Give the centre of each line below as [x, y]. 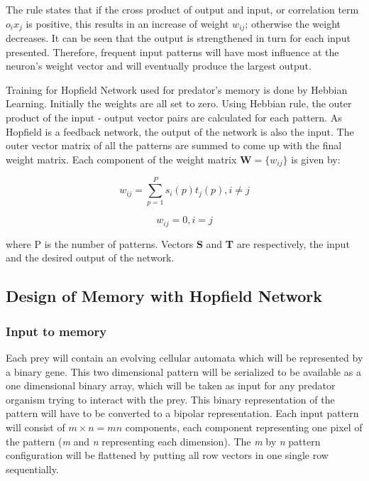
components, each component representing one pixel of [244, 427]
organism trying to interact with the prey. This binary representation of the [170, 399]
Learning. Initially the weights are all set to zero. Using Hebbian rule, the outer [179, 103]
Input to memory [56, 331]
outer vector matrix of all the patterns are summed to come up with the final [174, 145]
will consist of [35, 427]
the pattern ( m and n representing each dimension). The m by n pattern [163, 441]
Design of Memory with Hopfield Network [164, 296]
